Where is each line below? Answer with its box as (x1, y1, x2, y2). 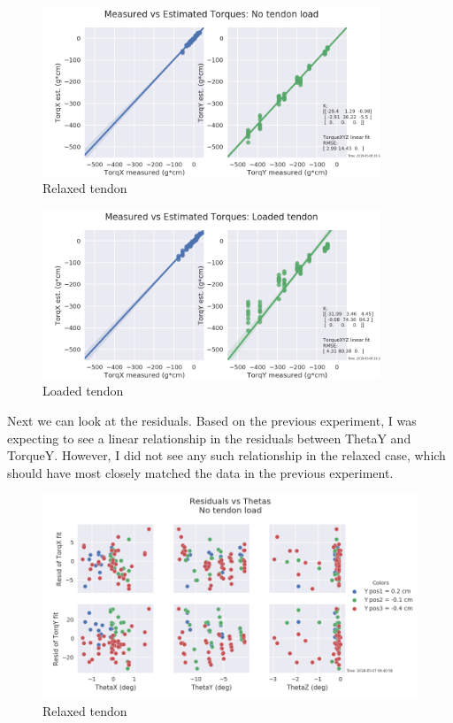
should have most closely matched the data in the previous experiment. (7, 463, 394, 481)
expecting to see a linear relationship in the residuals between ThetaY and (7, 428, 411, 447)
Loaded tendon (42, 381, 124, 400)
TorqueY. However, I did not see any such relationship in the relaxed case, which (7, 446, 446, 465)
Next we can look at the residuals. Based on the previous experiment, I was (7, 411, 417, 429)
